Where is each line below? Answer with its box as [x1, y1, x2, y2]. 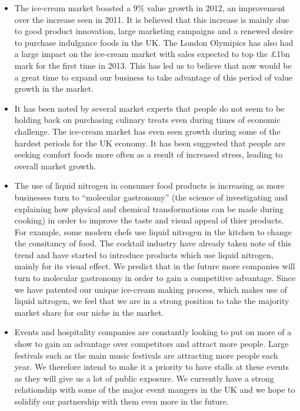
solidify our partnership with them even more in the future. [14, 395, 229, 407]
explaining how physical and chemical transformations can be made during [14, 202, 284, 215]
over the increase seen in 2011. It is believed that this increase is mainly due [14, 13, 289, 25]
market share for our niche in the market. [14, 306, 164, 318]
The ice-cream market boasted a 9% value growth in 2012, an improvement [14, 2, 286, 14]
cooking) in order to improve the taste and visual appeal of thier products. [14, 214, 284, 226]
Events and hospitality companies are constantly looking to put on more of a [14, 326, 292, 338]
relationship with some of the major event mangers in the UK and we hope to [14, 383, 295, 396]
